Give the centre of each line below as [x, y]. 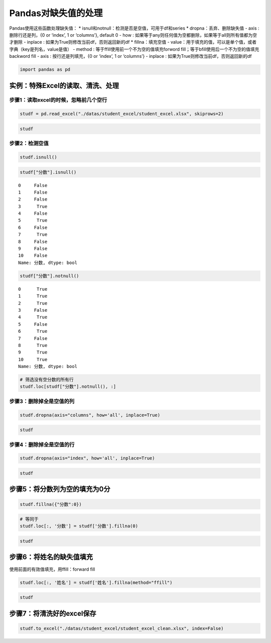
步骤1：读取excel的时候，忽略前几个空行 [58, 100]
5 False [33, 324]
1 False [33, 192]
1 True [33, 296]
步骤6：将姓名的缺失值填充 [51, 557]
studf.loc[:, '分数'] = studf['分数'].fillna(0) [79, 526]
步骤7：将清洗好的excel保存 [53, 613]
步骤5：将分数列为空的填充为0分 [60, 489]
